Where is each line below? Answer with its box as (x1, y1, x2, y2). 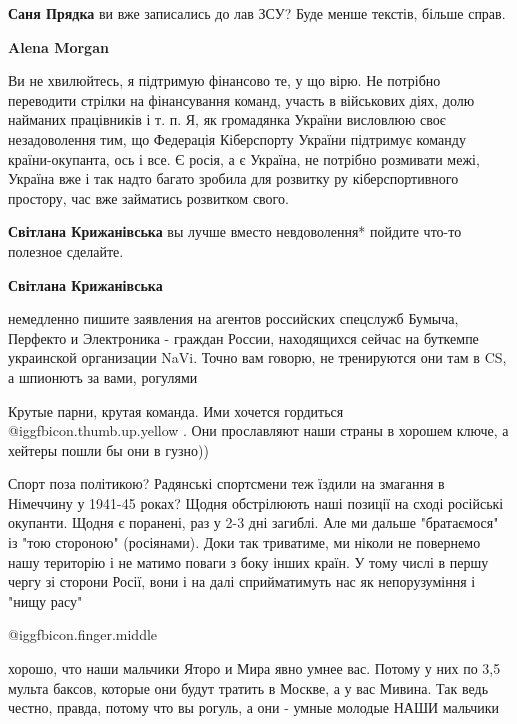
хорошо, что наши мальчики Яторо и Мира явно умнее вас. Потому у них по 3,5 (8, 658, 501, 679)
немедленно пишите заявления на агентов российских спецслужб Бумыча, (8, 308, 459, 329)
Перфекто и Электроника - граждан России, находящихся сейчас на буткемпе (8, 327, 479, 348)
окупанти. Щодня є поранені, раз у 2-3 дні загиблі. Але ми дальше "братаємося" (8, 512, 499, 533)
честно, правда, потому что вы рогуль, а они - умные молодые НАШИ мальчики (8, 697, 500, 718)
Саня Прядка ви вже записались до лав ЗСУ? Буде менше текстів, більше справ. (8, 3, 506, 23)
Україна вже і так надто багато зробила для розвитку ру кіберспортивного (8, 168, 459, 189)
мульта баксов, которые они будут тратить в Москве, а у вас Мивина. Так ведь (8, 677, 489, 698)
